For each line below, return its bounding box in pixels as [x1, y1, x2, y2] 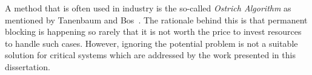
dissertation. [5, 60, 50, 73]
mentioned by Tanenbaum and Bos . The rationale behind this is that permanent [5, 13, 308, 26]
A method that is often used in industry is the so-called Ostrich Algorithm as [5, 2, 291, 14]
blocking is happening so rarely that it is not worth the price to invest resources [5, 25, 302, 38]
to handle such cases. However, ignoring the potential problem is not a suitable [5, 37, 298, 49]
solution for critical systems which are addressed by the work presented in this [5, 49, 296, 61]
